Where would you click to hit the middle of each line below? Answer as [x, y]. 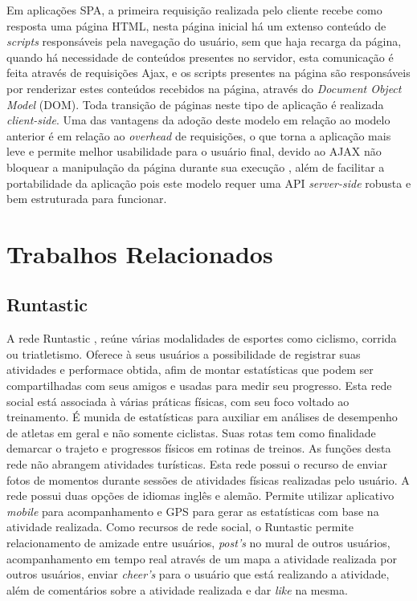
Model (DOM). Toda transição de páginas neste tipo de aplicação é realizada [195, 104]
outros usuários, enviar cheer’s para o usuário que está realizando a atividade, [198, 574]
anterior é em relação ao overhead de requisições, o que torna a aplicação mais [199, 135]
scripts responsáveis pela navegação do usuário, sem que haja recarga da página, [204, 41]
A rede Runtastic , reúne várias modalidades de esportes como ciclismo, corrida [202, 338]
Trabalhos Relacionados [140, 253]
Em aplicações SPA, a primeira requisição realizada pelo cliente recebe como [194, 10]
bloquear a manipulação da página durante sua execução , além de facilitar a [196, 166]
